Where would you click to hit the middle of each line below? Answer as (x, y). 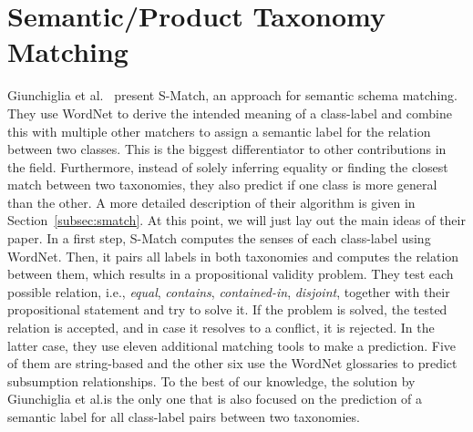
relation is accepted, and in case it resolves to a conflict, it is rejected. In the (221, 328)
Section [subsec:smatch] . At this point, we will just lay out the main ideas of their (236, 220)
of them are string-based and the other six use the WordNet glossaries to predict (232, 363)
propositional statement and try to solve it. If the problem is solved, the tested (227, 309)
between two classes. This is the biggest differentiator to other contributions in (227, 149)
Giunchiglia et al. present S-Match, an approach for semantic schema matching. (232, 95)
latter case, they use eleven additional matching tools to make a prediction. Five (232, 345)
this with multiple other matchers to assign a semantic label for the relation (219, 131)
